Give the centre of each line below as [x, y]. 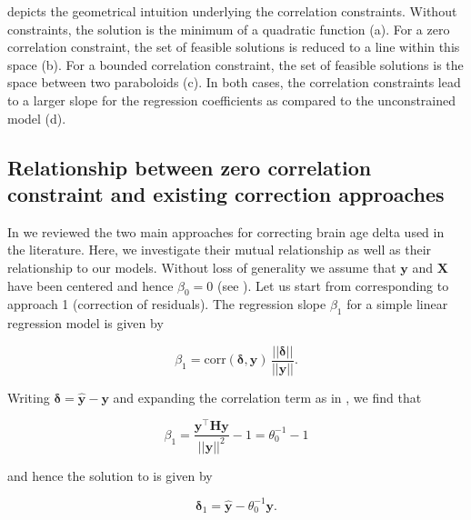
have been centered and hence [90, 285]
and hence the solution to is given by [110, 475]
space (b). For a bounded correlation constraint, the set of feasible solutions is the [235, 64]
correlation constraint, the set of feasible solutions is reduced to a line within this [234, 47]
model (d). [37, 118]
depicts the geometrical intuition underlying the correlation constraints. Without [232, 11]
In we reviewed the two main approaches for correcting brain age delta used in [226, 231]
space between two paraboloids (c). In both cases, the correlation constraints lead [234, 82]
